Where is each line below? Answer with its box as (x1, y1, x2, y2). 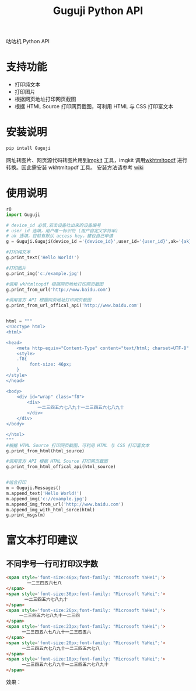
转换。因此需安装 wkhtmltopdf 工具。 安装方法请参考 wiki (6, 164, 144, 171)
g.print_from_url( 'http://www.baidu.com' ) (6, 287, 111, 293)
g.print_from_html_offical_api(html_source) (6, 464, 116, 470)
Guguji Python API (52, 4, 143, 18)
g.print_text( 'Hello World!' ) (6, 255, 80, 260)
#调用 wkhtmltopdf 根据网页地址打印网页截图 (6, 281, 104, 287)
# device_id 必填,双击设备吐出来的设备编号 (6, 222, 101, 228)
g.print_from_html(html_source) (6, 448, 85, 454)
